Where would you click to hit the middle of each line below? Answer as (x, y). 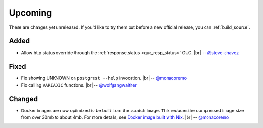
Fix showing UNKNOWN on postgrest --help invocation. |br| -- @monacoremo (104, 78)
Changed (23, 99)
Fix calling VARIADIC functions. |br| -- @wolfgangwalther (79, 85)
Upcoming (30, 13)
